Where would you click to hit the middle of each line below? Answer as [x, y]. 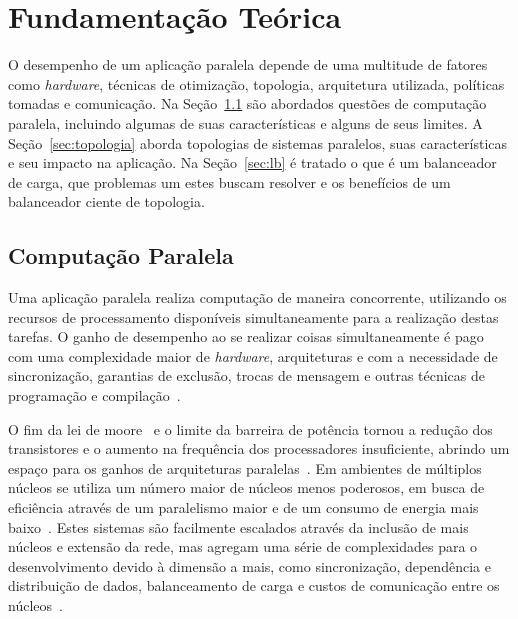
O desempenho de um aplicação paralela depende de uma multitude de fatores [248, 64]
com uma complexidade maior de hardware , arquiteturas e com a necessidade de [253, 355]
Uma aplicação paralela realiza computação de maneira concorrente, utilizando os [257, 297]
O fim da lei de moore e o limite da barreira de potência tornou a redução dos [250, 428]
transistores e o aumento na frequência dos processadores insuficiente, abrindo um [259, 448]
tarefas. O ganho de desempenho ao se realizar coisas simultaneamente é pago [246, 336]
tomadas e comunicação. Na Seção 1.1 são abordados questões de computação [247, 103]
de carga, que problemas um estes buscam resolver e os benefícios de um [229, 181]
